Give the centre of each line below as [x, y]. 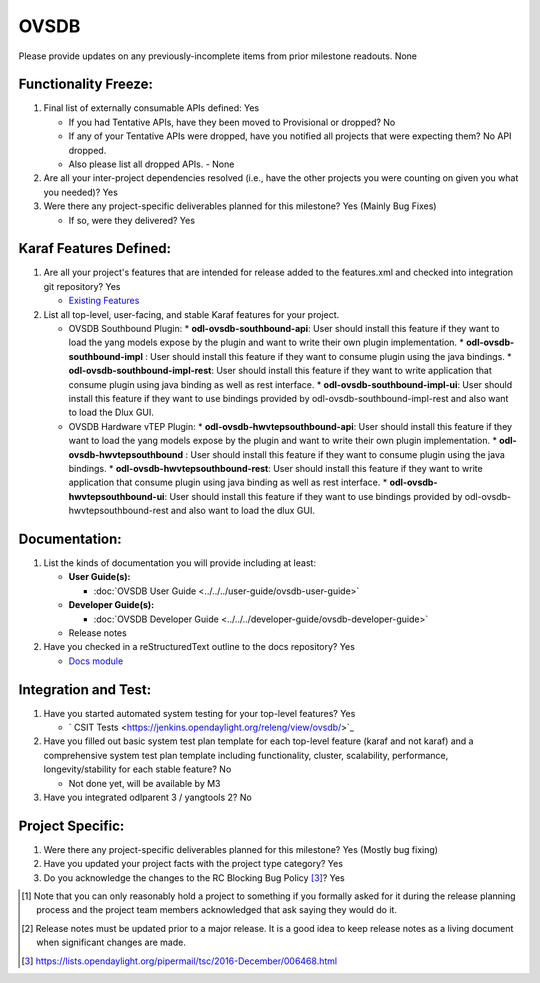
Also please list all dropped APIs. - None [151, 164]
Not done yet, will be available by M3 [144, 783]
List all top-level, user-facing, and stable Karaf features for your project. [191, 314]
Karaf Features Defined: [95, 248]
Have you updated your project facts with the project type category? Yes [193, 864]
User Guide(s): [99, 577]
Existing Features [104, 301]
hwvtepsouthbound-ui [116, 496]
